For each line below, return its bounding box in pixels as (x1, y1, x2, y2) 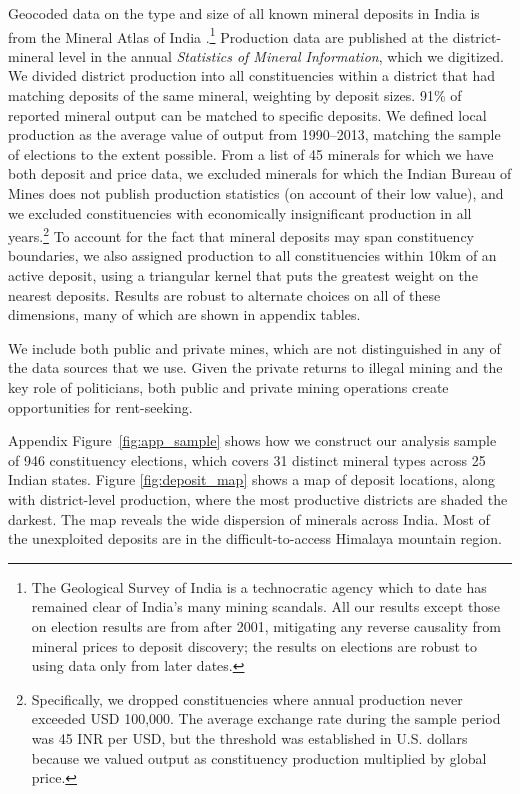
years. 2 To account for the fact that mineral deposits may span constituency (8, 223, 475, 246)
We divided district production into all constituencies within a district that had (8, 65, 495, 86)
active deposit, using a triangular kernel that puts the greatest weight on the (8, 265, 478, 286)
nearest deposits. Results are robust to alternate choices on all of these (8, 284, 441, 305)
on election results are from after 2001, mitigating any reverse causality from (31, 615, 501, 636)
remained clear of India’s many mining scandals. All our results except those (31, 596, 500, 617)
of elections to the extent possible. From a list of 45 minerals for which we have (8, 143, 494, 164)
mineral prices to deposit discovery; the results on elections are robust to (31, 635, 478, 656)
